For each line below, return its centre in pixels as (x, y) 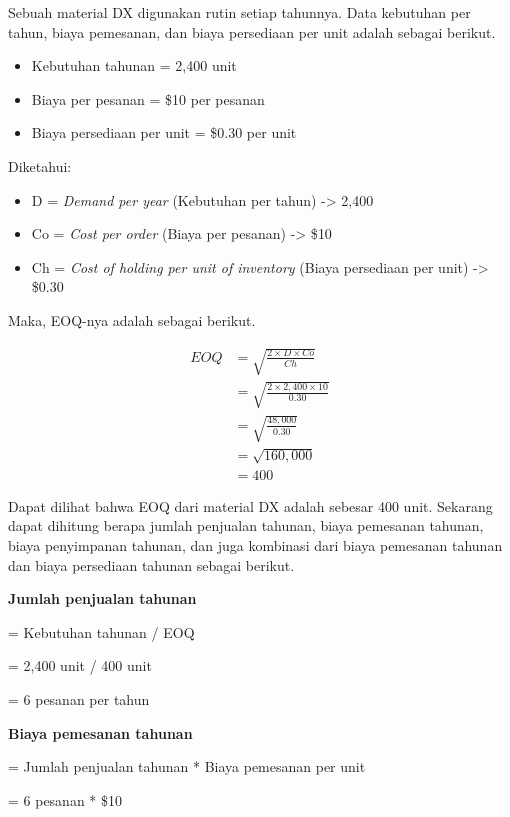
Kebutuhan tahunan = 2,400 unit (134, 65)
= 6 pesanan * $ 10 (65, 799)
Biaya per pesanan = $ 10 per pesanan (148, 98)
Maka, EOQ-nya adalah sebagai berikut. (132, 319)
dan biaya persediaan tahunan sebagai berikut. (151, 564)
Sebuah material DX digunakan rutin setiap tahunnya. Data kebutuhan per (239, 12)
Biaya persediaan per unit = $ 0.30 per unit (164, 132)
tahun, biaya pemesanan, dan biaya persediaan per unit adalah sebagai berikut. (252, 31)
